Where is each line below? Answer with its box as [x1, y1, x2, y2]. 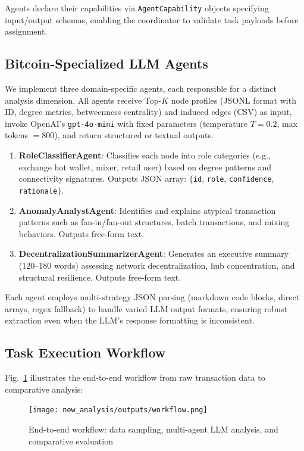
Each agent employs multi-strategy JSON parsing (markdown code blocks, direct [5, 291, 300, 303]
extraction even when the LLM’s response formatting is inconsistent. [5, 314, 255, 326]
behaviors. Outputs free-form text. [18, 227, 145, 240]
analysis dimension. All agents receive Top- [5, 94, 162, 106]
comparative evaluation [29, 434, 113, 447]
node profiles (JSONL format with [171, 94, 296, 106]
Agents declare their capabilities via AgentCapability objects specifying [5, 2, 269, 14]
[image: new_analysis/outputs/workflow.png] [29, 406, 208, 415]
